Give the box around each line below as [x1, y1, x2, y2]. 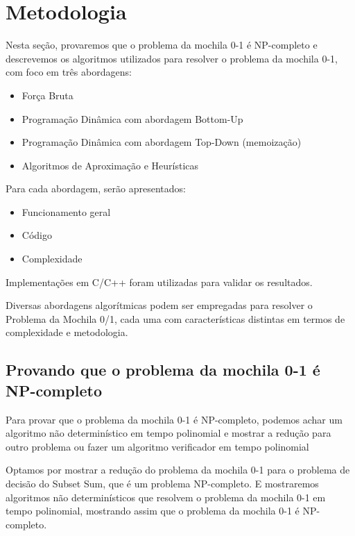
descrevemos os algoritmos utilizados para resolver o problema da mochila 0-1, [6, 51, 338, 65]
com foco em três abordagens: [6, 65, 132, 79]
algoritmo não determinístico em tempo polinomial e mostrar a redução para [6, 426, 331, 440]
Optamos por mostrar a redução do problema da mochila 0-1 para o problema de [6, 462, 350, 477]
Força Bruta [21, 87, 73, 102]
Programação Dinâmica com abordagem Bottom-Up [21, 111, 243, 126]
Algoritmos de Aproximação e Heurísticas [21, 158, 199, 172]
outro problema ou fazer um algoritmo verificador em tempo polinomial [6, 439, 309, 453]
